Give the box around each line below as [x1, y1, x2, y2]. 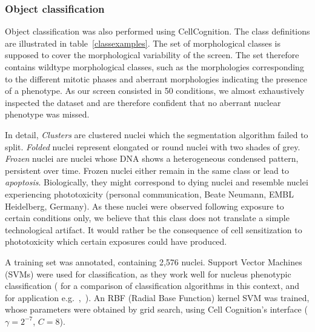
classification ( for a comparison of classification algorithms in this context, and [5, 279, 299, 292]
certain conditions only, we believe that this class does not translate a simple [5, 211, 290, 224]
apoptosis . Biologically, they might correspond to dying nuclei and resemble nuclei [5, 176, 308, 188]
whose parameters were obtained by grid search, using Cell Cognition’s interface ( [5, 303, 308, 316]
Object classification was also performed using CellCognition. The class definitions [5, 25, 310, 38]
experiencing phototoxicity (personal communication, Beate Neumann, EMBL [5, 187, 294, 200]
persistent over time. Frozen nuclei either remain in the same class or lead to [5, 164, 289, 176]
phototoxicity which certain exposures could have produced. [5, 235, 227, 248]
